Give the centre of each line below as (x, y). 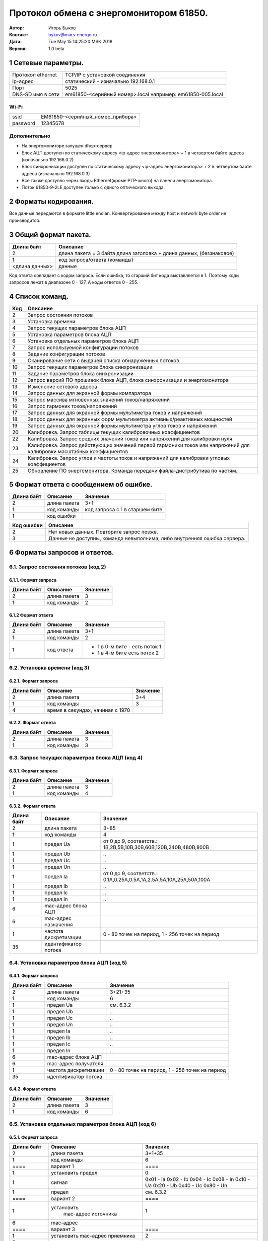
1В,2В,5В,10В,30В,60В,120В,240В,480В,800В (156, 847)
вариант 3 (63, 1230)
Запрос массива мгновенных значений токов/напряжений (99, 400)
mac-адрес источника (90, 1214)
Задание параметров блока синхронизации (81, 373)
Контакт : (19, 34)
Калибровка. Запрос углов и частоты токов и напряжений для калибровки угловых (129, 458)
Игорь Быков (62, 28)
